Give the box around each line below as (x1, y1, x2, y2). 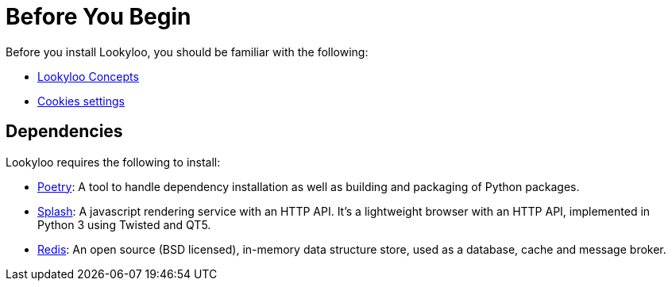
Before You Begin (6, 3, 191, 30)
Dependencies (6, 121, 123, 142)
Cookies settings (37, 94, 125, 108)
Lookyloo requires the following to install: (6, 155, 221, 169)
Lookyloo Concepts (37, 69, 139, 83)
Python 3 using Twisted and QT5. (37, 217, 211, 232)
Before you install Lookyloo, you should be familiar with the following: (6, 44, 369, 59)
